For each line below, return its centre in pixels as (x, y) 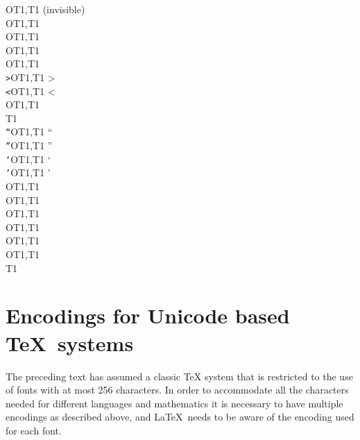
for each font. (34, 430)
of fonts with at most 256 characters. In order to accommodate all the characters (177, 390)
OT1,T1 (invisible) (45, 9)
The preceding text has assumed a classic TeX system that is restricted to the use (179, 376)
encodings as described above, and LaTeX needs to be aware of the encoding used (180, 417)
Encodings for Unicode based (148, 315)
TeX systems (70, 342)
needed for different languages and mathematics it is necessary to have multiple (174, 403)
